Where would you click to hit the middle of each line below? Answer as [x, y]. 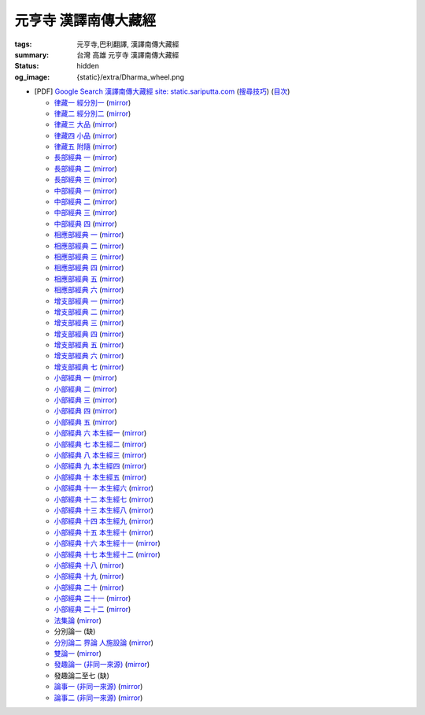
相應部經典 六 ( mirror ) [89, 290]
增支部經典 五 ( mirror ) [89, 345]
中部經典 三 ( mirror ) [85, 213]
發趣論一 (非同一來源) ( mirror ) [102, 665]
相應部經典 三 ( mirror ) [89, 257]
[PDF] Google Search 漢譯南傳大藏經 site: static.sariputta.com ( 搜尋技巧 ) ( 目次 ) [162, 91]
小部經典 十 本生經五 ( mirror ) [100, 477]
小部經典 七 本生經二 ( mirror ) [100, 444]
